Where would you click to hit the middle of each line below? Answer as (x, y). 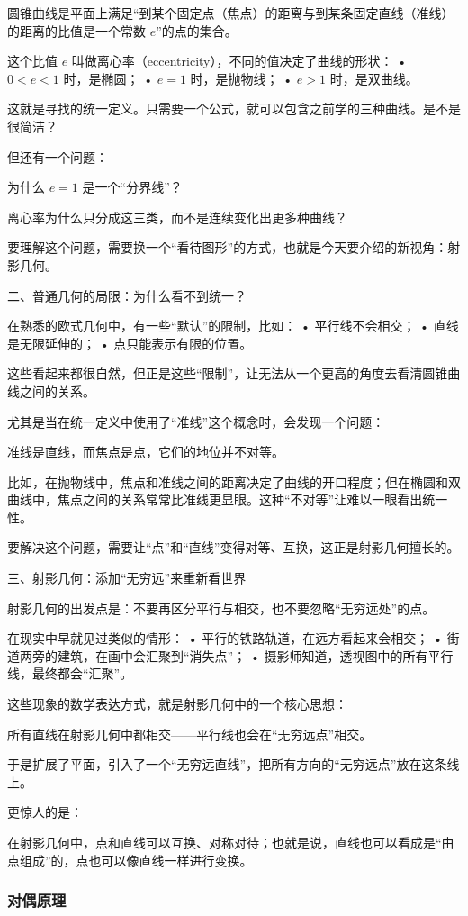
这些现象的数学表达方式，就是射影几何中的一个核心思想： (177, 704)
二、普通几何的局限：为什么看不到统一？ (127, 295)
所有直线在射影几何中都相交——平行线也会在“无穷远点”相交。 (190, 734)
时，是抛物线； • (242, 78)
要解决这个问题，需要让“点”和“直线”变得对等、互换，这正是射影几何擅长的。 (234, 547)
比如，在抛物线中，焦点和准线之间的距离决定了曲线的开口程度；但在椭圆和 (228, 481)
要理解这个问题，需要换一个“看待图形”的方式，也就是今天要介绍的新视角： (228, 247)
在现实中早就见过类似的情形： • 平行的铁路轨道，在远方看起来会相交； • (225, 638)
